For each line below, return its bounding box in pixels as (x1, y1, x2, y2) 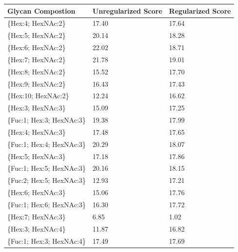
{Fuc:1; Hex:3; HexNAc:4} (7, 235, 86, 246)
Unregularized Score (92, 5, 162, 16)
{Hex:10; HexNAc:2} (7, 90, 69, 101)
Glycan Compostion (7, 5, 76, 16)
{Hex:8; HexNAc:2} (7, 66, 66, 76)
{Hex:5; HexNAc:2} (7, 30, 66, 40)
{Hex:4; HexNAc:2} (7, 18, 66, 28)
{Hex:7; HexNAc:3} (7, 211, 66, 221)
